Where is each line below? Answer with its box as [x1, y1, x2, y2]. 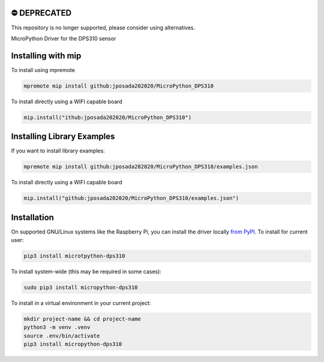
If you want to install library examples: [11, 147, 105, 154]
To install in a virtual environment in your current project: [11, 300, 151, 307]
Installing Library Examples [11, 131, 115, 142]
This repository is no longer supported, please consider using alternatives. [11, 24, 195, 31]
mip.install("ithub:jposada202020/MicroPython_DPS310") [23, 114, 192, 121]
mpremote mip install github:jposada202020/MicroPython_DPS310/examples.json [23, 163, 258, 170]
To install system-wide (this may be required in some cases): [11, 268, 162, 276]
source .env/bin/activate [23, 332, 100, 339]
